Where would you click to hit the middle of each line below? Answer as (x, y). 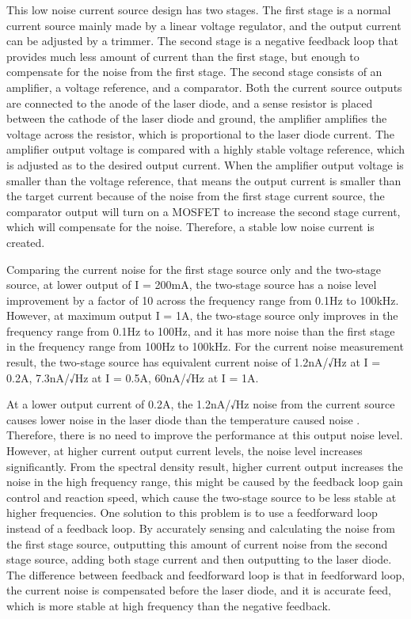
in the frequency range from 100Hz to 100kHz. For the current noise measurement (205, 346)
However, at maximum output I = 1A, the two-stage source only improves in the (202, 315)
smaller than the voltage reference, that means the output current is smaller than (204, 180)
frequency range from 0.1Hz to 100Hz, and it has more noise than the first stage (201, 330)
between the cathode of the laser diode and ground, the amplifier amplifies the (197, 118)
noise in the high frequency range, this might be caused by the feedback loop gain (205, 482)
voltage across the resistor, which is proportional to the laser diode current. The (200, 133)
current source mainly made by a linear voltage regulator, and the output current (204, 25)
